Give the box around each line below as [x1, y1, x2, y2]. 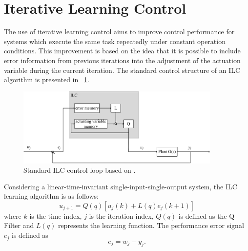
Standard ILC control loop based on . [23, 165, 136, 175]
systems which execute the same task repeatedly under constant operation [4, 36, 226, 46]
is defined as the [178, 210, 227, 221]
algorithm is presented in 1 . [4, 74, 89, 85]
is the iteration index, [89, 210, 154, 221]
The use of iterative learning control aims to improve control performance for [4, 26, 235, 37]
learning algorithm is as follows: [4, 191, 99, 201]
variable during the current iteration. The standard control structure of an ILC [4, 65, 241, 75]
